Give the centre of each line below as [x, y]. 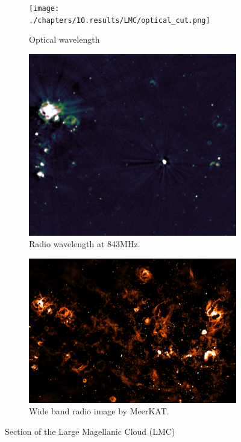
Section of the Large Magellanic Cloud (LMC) [90, 431]
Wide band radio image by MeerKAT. [99, 411]
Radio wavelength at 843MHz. [85, 244]
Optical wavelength [64, 39]
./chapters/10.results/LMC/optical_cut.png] [120, 20]
